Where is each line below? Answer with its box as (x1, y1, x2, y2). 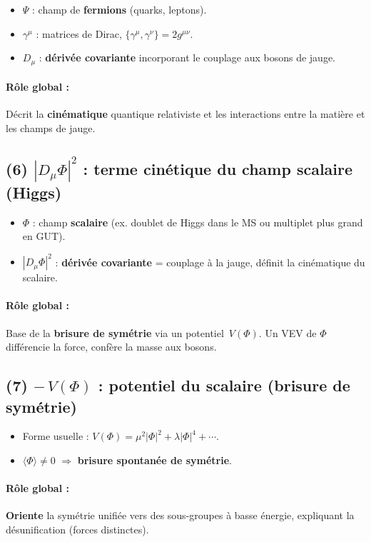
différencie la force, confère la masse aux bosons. (6, 339, 217, 354)
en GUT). (22, 229, 66, 244)
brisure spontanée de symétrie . (77, 453, 232, 468)
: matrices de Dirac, (36, 26, 122, 41)
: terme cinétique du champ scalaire (83, 157, 353, 179)
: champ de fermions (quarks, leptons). (32, 2, 207, 16)
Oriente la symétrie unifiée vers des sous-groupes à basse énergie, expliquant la (6, 508, 355, 523)
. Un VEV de (258, 325, 317, 340)
